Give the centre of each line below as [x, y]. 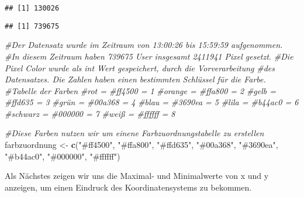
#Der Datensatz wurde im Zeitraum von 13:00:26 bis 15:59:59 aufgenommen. [144, 45]
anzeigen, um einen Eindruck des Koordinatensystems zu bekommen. [128, 187]
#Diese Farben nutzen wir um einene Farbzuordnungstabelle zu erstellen [134, 133]
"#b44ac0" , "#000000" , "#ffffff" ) [63, 156]
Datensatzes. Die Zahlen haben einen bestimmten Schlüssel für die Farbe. [135, 79]
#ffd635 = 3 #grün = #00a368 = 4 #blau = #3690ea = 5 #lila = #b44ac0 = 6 [152, 102]
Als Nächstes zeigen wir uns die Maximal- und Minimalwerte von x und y [137, 176]
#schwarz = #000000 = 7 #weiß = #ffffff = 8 [90, 113]
